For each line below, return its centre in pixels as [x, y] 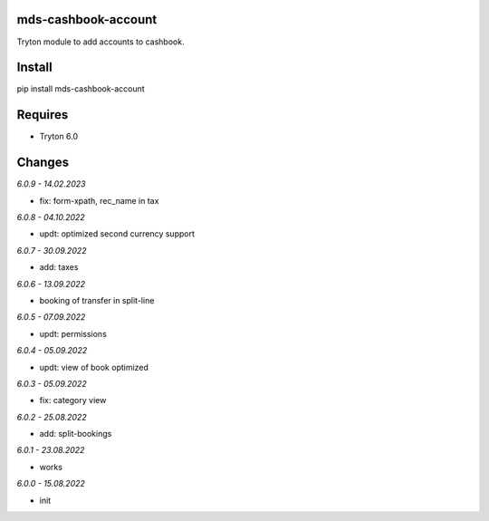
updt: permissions [73, 333]
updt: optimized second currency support [117, 234]
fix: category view [73, 400]
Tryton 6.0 [59, 137]
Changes [43, 163]
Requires [43, 115]
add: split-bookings [76, 434]
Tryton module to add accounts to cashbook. [101, 42]
